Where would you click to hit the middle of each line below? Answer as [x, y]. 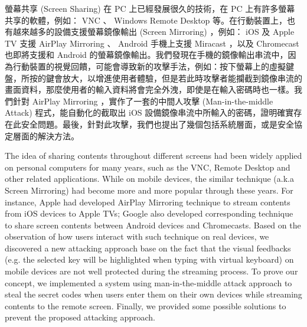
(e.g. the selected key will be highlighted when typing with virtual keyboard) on [149, 259]
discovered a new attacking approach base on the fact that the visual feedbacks [148, 248]
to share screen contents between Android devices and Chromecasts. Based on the [153, 225]
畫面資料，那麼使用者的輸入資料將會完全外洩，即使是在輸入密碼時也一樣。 [149, 89]
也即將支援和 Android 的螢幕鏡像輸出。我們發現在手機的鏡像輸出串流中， [146, 55]
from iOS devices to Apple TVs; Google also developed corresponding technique [149, 213]
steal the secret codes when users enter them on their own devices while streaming [153, 294]
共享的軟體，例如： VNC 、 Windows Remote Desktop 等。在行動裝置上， [146, 20]
